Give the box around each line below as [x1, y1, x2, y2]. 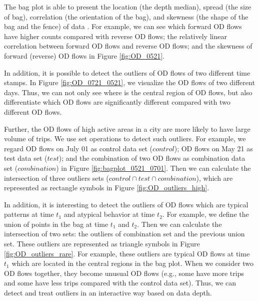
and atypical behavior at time [63, 209, 155, 219]
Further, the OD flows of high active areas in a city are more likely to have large [4, 123, 250, 134]
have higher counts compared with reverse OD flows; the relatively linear [4, 31, 227, 41]
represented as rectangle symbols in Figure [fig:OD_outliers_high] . [4, 182, 209, 193]
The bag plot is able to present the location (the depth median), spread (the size [4, 2, 251, 12]
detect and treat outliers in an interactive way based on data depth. [4, 287, 212, 298]
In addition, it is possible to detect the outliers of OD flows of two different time [4, 67, 250, 78]
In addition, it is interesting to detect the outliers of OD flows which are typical [4, 199, 248, 209]
